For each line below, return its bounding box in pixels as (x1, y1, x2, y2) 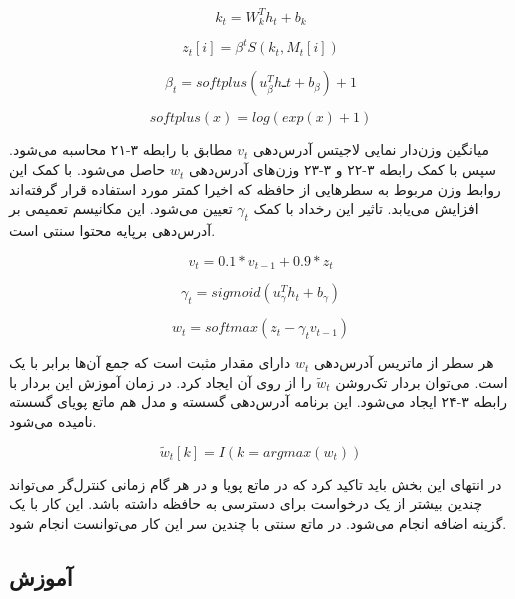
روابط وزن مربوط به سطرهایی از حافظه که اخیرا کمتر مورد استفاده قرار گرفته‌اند (9, 178, 501, 199)
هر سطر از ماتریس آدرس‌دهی (313, 352, 494, 373)
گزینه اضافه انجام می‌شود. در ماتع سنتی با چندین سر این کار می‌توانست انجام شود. (9, 512, 507, 533)
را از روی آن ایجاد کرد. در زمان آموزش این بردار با (9, 371, 312, 392)
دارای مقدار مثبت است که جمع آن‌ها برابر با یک (9, 352, 291, 373)
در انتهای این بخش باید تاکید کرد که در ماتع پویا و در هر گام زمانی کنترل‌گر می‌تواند (9, 473, 502, 494)
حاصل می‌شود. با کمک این (9, 159, 166, 180)
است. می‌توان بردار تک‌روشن (335, 371, 508, 392)
